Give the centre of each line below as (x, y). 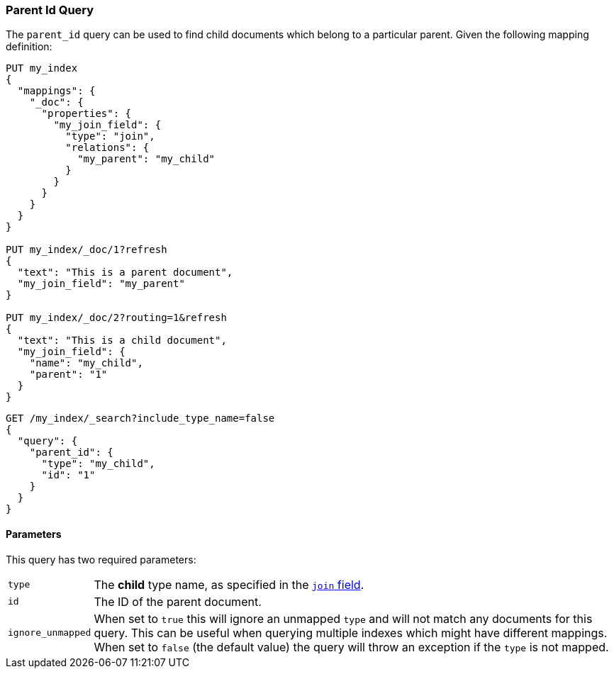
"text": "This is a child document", (122, 341)
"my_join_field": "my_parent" (101, 284)
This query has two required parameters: (101, 559)
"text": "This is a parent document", (125, 273)
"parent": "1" (68, 375)
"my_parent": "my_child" (146, 159)
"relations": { (107, 148)
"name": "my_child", (86, 363)
